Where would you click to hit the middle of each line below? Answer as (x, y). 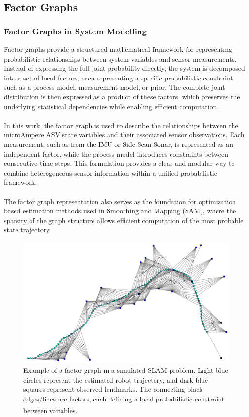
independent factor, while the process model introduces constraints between (116, 153)
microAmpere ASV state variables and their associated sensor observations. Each (124, 135)
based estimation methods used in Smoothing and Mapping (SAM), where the (120, 211)
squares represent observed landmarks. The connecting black (113, 389)
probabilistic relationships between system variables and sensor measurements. (120, 58)
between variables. (50, 410)
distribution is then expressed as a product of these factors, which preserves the (122, 96)
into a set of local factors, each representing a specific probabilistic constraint (118, 77)
